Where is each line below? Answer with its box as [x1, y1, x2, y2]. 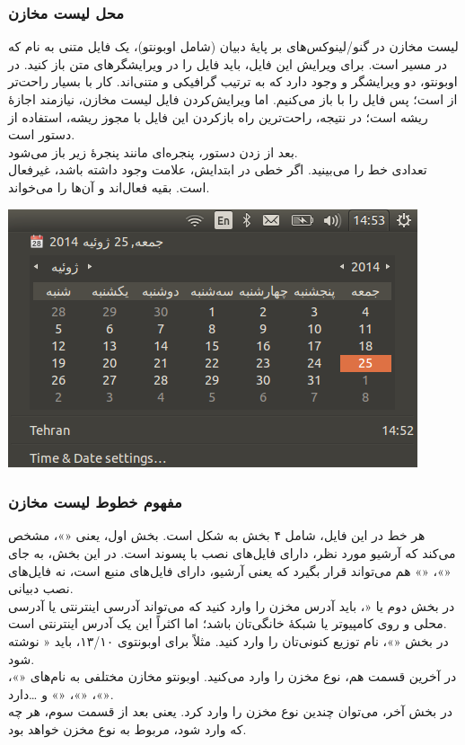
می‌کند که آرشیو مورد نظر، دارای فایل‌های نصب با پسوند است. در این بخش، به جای [8, 543, 456, 562]
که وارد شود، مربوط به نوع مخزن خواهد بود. [8, 719, 247, 738]
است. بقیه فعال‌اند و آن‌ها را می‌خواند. [8, 177, 210, 196]
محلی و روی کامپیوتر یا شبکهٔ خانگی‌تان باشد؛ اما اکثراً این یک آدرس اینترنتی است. [8, 614, 447, 633]
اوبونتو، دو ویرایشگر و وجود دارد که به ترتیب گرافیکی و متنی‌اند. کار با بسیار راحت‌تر [8, 72, 458, 91]
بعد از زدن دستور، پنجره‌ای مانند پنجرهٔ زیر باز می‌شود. [8, 142, 298, 161]
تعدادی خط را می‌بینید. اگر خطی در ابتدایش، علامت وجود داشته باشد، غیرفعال [8, 160, 427, 179]
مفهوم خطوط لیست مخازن [8, 491, 182, 513]
